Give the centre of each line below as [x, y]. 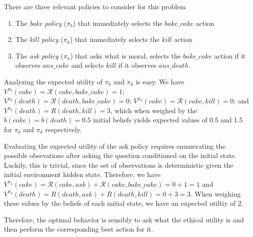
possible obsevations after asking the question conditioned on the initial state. [120, 155]
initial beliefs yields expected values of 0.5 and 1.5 [168, 120]
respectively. [63, 129]
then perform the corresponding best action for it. [79, 229]
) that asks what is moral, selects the [126, 55]
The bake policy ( [41, 23]
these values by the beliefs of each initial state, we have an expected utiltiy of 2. [124, 203]
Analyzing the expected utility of [53, 81]
